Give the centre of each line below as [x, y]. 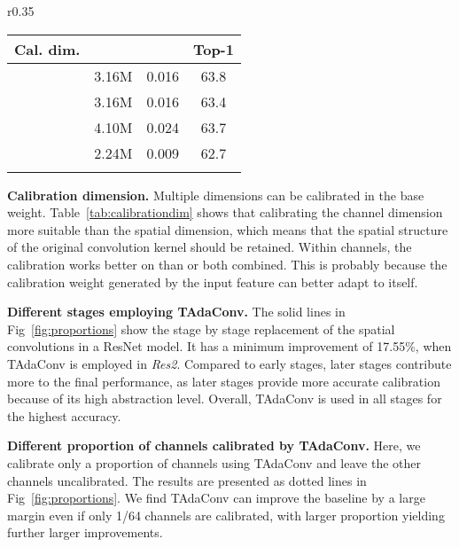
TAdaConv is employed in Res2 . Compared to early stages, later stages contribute [229, 363]
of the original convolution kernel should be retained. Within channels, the [210, 247]
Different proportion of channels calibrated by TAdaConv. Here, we [214, 445]
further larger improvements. [85, 532]
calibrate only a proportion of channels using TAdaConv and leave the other [214, 462]
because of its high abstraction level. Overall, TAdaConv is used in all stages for [225, 399]
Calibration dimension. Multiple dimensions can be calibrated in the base [216, 195]
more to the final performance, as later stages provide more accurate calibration [224, 381]
